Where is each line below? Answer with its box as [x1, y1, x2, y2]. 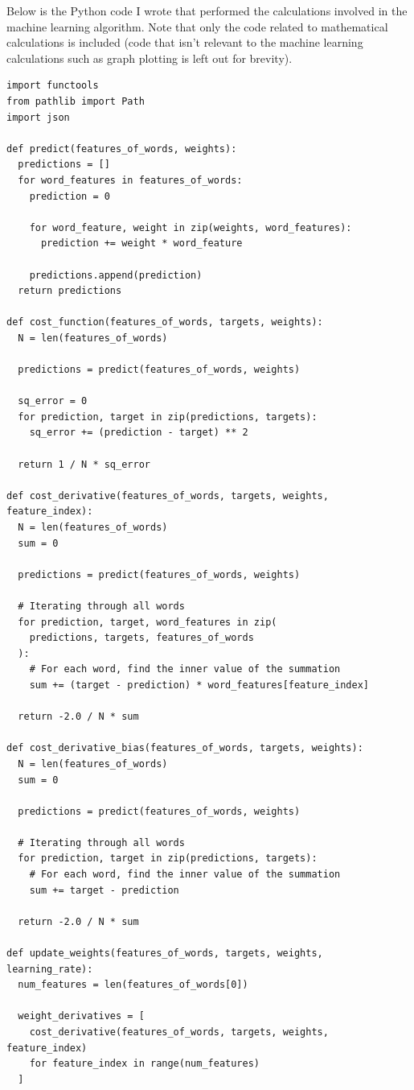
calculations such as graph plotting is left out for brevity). [6, 49, 293, 66]
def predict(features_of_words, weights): [6, 142, 237, 155]
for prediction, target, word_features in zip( [18, 616, 277, 628]
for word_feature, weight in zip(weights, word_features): [29, 221, 352, 233]
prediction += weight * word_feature [40, 237, 243, 250]
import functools [6, 80, 99, 92]
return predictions [18, 285, 122, 297]
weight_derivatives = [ [18, 1010, 145, 1022]
